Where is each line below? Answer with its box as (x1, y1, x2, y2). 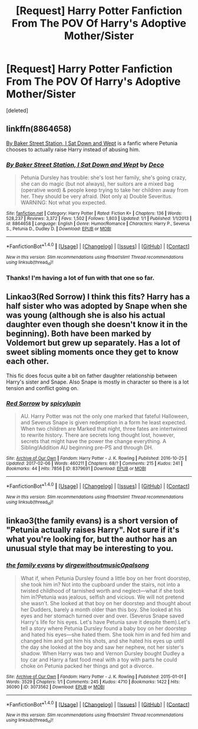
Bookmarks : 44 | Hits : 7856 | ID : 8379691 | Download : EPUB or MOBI (6, 466, 146, 472)
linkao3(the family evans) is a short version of (6, 516, 179, 526)
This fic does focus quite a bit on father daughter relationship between (6, 372, 177, 379)
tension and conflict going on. (6, 384, 78, 391)
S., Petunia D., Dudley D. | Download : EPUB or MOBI (6, 226, 111, 232)
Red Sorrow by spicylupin (6, 399, 81, 407)
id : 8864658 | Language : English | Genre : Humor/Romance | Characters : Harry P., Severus (6, 221, 190, 227)
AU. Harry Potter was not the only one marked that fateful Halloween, (20, 413, 189, 420)
